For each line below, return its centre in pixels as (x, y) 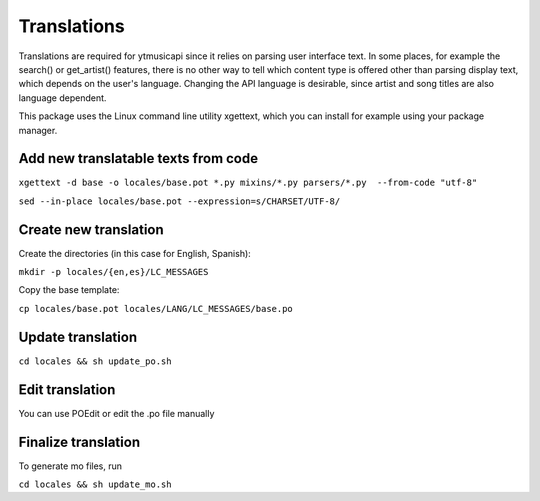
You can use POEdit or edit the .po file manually (116, 413)
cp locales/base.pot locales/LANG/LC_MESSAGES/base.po (156, 308)
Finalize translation (79, 441)
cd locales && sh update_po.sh (95, 361)
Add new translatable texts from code (138, 158)
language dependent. (62, 97)
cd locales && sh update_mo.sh (95, 484)
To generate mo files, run (70, 466)
